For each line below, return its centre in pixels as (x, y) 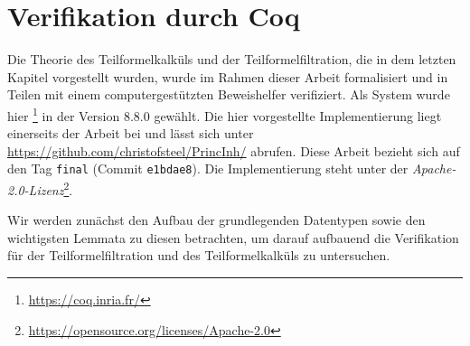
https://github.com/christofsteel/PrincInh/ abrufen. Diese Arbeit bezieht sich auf (234, 150)
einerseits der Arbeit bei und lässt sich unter (131, 133)
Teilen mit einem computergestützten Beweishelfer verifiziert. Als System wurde (229, 94)
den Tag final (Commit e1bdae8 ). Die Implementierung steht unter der (208, 168)
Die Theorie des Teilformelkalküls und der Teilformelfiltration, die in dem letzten (232, 59)
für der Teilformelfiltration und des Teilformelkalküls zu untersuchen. (199, 255)
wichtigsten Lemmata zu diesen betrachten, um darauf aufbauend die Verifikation (233, 237)
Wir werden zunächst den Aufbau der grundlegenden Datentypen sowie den (216, 220)
